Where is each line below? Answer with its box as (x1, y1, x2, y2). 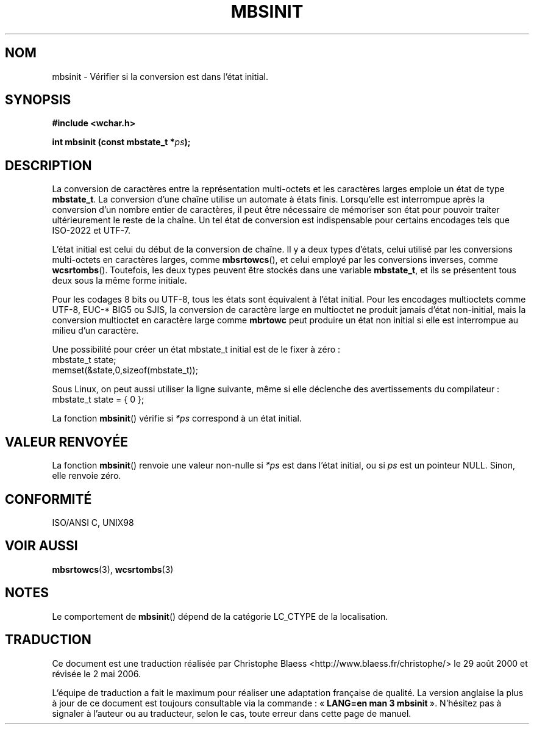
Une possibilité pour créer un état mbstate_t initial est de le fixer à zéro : (52, 344, 341, 355)
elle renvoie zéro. (52, 470, 121, 481)
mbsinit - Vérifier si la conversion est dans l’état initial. (52, 71, 268, 82)
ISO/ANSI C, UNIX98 (52, 517, 134, 528)
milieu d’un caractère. (52, 325, 139, 336)
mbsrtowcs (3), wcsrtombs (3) (52, 564, 174, 575)
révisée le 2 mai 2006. (52, 668, 141, 679)
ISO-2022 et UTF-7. (52, 225, 130, 236)
